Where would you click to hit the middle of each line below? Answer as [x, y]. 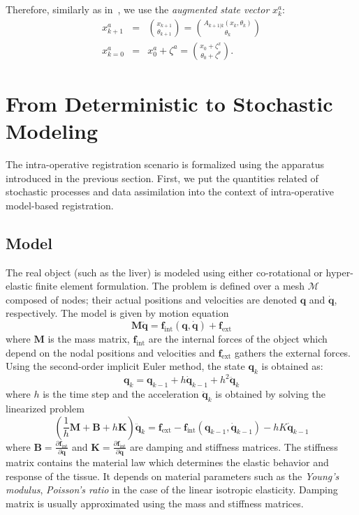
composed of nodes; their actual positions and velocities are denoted [151, 299]
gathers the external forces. [293, 352]
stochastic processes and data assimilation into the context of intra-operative [170, 192]
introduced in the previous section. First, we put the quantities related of [162, 178]
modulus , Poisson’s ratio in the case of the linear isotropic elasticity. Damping [172, 490]
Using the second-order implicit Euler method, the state [125, 366]
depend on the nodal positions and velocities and [110, 352]
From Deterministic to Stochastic [169, 103]
